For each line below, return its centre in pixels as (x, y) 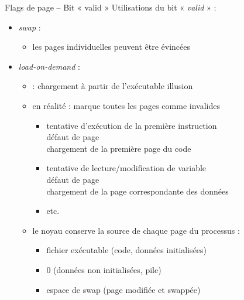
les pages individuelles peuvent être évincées (111, 47)
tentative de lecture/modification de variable (126, 168)
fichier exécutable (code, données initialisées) (127, 250)
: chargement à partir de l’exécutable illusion (113, 86)
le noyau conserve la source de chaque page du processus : (136, 230)
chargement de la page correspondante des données (138, 191)
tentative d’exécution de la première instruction (132, 125)
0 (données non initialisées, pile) (104, 269)
